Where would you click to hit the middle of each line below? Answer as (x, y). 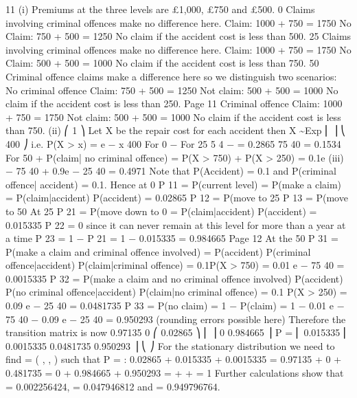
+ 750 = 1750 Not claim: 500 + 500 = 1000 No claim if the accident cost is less (173, 117)
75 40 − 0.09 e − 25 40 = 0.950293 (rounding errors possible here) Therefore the (176, 319)
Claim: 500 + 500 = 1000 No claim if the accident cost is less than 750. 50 (162, 63)
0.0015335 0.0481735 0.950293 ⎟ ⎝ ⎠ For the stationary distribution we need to (170, 345)
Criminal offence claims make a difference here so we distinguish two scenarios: (171, 76)
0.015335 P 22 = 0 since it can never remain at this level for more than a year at (176, 224)
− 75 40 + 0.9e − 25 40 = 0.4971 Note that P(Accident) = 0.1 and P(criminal (171, 171)
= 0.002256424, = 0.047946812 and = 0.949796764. (113, 386)
